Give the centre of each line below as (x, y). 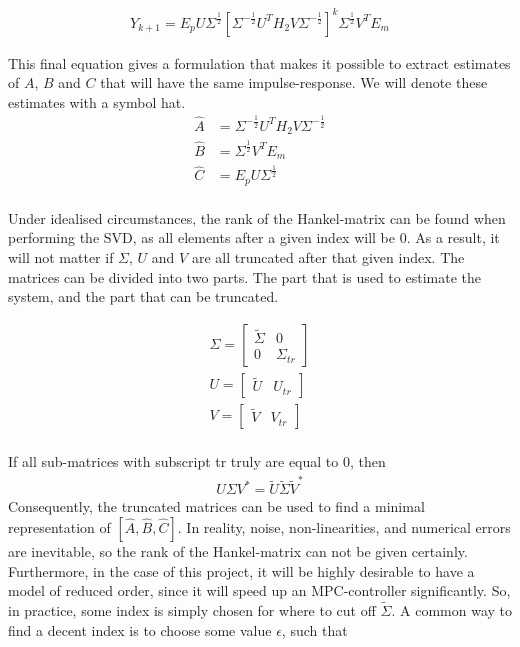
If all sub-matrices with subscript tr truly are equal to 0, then (197, 460)
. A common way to (451, 609)
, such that (314, 629)
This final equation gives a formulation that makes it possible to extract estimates (259, 62)
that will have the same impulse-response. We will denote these (294, 82)
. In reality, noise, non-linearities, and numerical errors (344, 526)
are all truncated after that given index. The (328, 257)
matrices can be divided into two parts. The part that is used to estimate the (244, 276)
